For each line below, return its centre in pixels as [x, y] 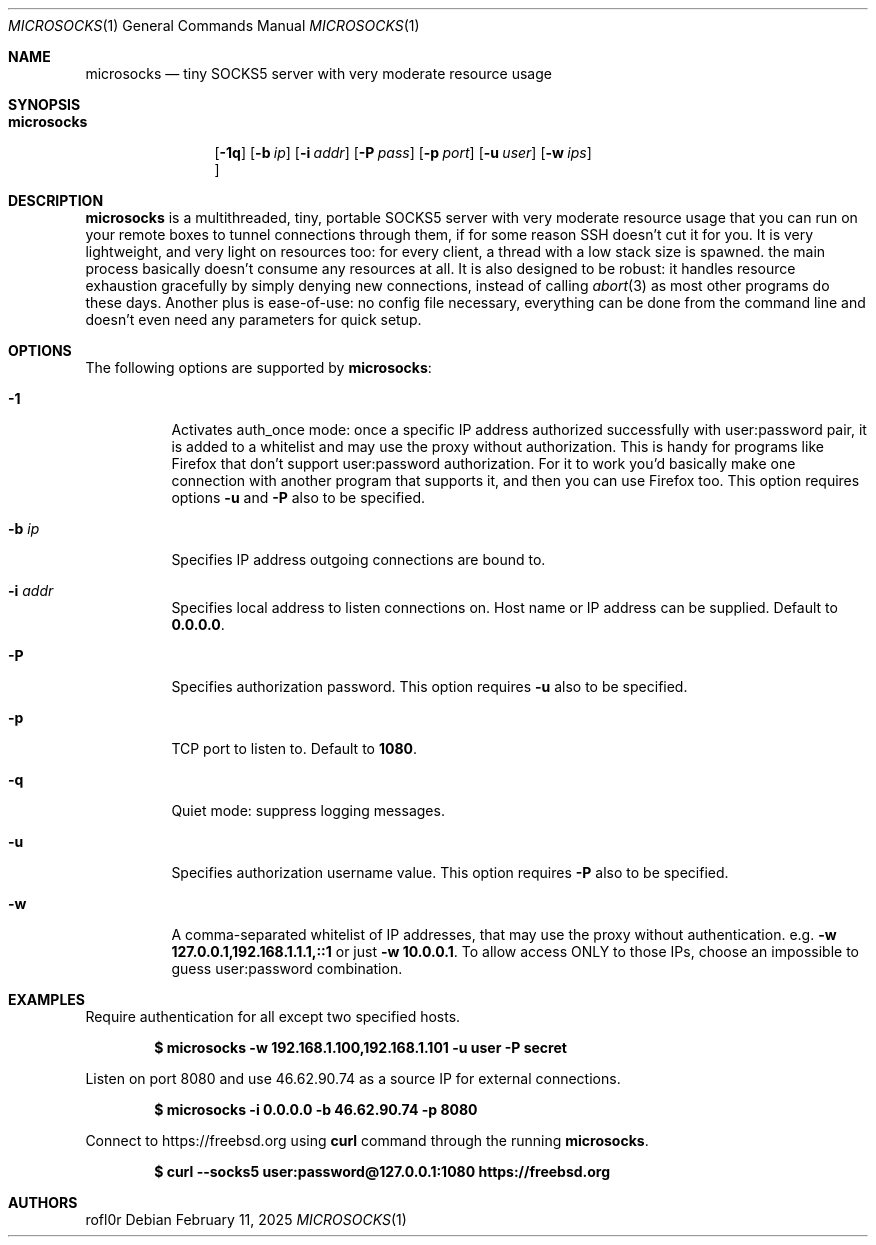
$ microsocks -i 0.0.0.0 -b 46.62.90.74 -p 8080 [316, 1109]
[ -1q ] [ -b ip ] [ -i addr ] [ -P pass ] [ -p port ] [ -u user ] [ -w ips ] [403, 152]
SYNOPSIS [44, 104]
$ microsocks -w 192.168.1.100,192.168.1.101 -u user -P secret [360, 1047]
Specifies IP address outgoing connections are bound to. [358, 559]
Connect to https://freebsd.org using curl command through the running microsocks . [367, 1140]
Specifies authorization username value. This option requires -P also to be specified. [450, 872]
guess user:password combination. [287, 968]
